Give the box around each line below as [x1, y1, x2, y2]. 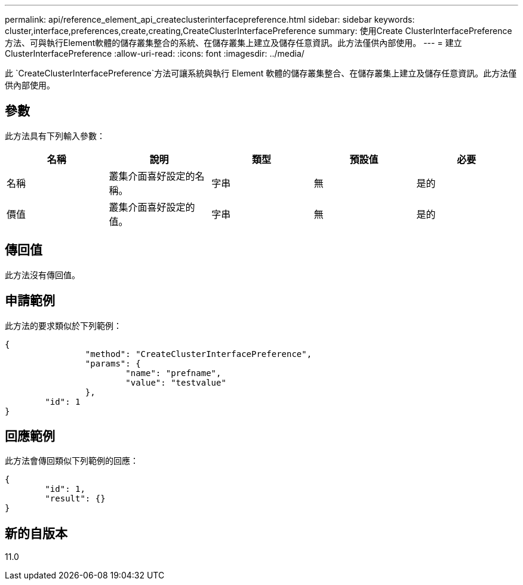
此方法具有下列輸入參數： [5, 130, 105, 141]
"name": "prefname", [125, 368, 221, 378]
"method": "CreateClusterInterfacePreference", [85, 349, 312, 359]
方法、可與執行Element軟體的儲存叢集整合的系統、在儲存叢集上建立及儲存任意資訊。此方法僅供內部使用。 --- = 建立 [5, 38, 462, 48]
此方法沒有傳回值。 [5, 269, 80, 280]
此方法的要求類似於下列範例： [5, 320, 122, 331]
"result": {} [45, 494, 106, 504]
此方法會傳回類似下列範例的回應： [5, 455, 139, 466]
